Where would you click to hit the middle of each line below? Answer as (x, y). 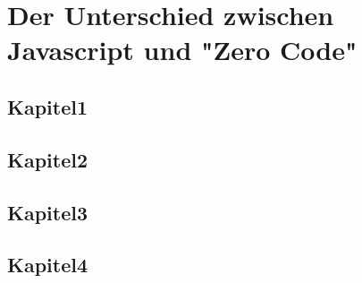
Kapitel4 (48, 265)
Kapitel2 (48, 159)
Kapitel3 (48, 212)
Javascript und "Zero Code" (182, 50)
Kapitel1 (48, 106)
